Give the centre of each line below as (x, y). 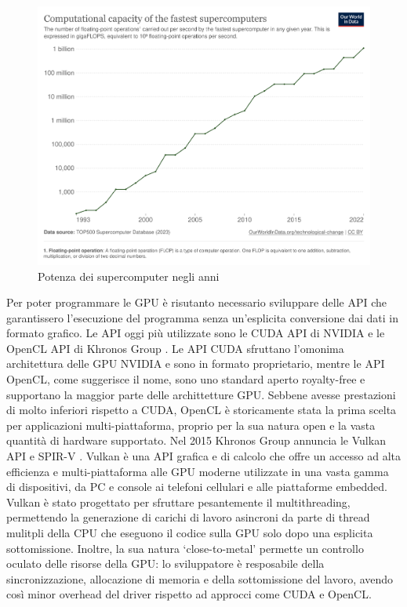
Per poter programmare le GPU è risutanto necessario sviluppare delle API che (197, 302)
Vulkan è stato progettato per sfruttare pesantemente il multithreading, (178, 502)
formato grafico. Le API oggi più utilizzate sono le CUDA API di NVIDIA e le (196, 333)
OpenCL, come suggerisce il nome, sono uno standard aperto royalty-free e (186, 379)
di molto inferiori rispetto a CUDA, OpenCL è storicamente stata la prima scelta (202, 410)
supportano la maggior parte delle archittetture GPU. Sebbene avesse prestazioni (201, 394)
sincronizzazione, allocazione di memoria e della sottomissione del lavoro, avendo (200, 578)
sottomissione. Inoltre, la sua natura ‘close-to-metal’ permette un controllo (185, 548)
